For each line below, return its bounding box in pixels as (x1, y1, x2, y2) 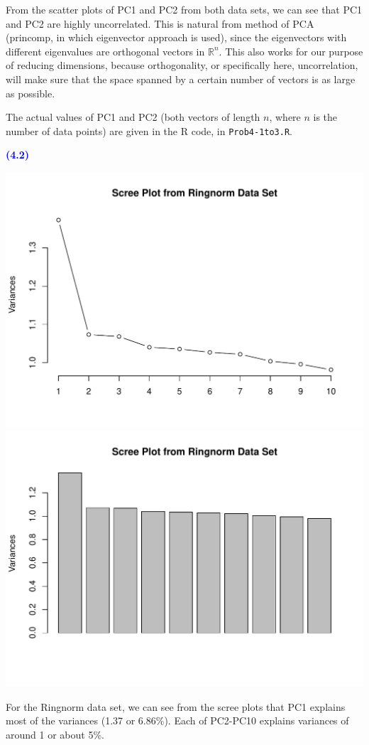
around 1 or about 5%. (6, 727, 104, 741)
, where (269, 109, 301, 124)
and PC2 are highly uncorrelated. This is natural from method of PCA (6, 16, 314, 31)
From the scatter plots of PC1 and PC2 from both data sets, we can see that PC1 (6, 2, 363, 16)
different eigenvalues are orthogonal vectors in (6, 43, 205, 58)
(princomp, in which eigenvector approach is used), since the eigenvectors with (6, 30, 347, 45)
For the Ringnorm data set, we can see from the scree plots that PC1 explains (6, 699, 346, 714)
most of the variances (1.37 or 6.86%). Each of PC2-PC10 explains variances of (6, 713, 349, 728)
